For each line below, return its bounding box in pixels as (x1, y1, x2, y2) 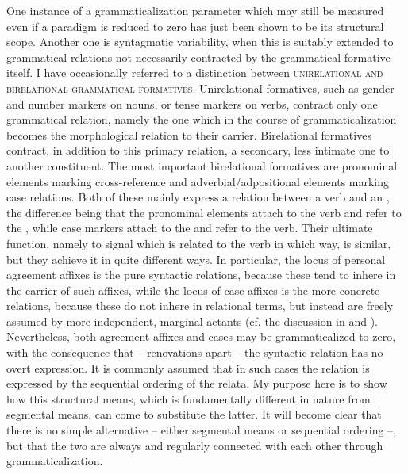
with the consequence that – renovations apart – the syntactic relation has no (6, 344, 383, 361)
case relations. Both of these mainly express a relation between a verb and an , (6, 189, 390, 205)
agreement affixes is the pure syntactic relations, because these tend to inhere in (6, 266, 396, 283)
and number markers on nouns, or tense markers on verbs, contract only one (6, 95, 378, 112)
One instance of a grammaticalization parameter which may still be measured (6, 2, 384, 18)
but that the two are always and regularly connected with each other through (6, 437, 383, 453)
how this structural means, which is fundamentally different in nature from (6, 390, 371, 407)
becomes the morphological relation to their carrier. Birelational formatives (6, 126, 371, 143)
